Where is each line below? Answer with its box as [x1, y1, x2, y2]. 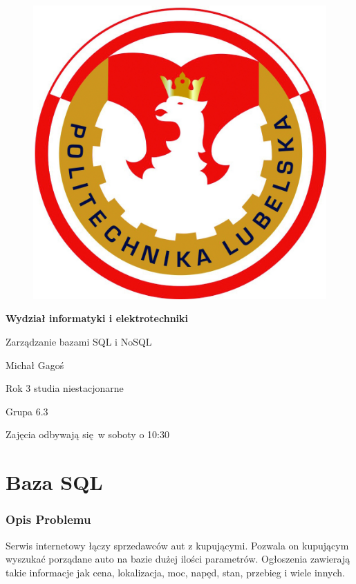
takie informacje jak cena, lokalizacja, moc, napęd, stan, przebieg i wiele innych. [6, 565, 345, 579]
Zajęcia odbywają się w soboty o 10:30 [6, 427, 169, 442]
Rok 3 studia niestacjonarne [6, 381, 124, 395]
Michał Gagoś [6, 357, 64, 372]
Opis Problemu [6, 511, 91, 528]
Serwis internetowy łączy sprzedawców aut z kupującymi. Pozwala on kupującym [6, 538, 349, 552]
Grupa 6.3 [6, 404, 48, 418]
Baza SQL [6, 468, 103, 496]
